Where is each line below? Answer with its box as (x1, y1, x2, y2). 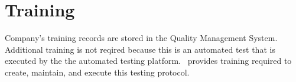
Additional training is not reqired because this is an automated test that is (5, 43, 275, 55)
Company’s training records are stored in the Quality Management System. (5, 32, 278, 44)
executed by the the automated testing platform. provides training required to (5, 54, 292, 67)
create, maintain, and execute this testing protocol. (5, 66, 190, 78)
